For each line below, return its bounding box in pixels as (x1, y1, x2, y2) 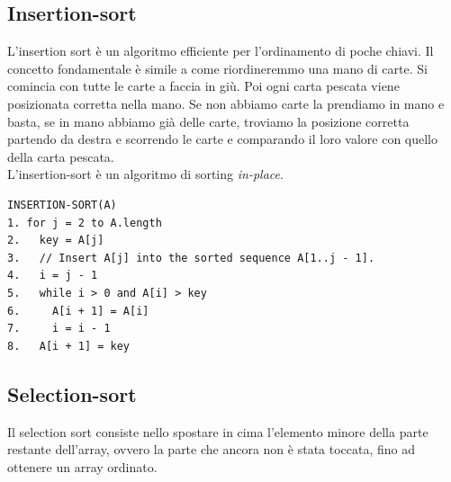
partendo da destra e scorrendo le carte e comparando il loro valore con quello (7, 129, 438, 148)
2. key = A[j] (7, 234, 104, 247)
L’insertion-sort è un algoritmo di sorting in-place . (7, 165, 284, 183)
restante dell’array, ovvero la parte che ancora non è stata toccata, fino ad (7, 440, 416, 459)
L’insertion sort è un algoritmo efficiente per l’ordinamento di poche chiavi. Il (7, 41, 434, 60)
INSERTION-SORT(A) (7, 198, 117, 211)
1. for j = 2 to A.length (7, 216, 162, 229)
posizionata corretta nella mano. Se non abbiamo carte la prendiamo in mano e (7, 94, 445, 112)
